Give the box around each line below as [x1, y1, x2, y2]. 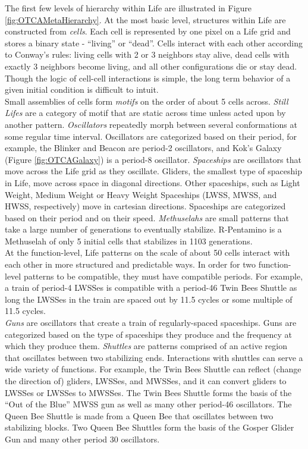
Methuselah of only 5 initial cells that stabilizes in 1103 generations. [5, 234, 253, 247]
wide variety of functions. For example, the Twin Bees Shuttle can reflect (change [5, 363, 301, 375]
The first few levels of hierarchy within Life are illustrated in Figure [5, 2, 252, 14]
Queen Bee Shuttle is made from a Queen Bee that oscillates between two [5, 409, 274, 422]
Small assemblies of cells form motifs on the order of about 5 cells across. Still [5, 95, 288, 107]
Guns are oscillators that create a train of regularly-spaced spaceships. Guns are [5, 316, 297, 329]
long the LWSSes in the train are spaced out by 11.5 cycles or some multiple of [5, 293, 293, 305]
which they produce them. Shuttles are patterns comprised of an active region [5, 340, 287, 352]
